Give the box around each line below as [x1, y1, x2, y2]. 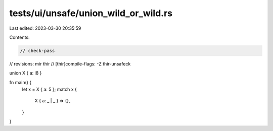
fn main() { [9, 79, 32, 85]
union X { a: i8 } [9, 70, 42, 76]
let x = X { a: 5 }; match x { [22, 86, 77, 93]
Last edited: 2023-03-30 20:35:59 [9, 25, 81, 31]
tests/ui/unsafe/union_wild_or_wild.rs [9, 8, 173, 19]
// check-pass [20, 48, 55, 53]
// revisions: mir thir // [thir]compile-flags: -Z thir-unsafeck [9, 60, 131, 67]
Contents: [9, 34, 30, 40]
